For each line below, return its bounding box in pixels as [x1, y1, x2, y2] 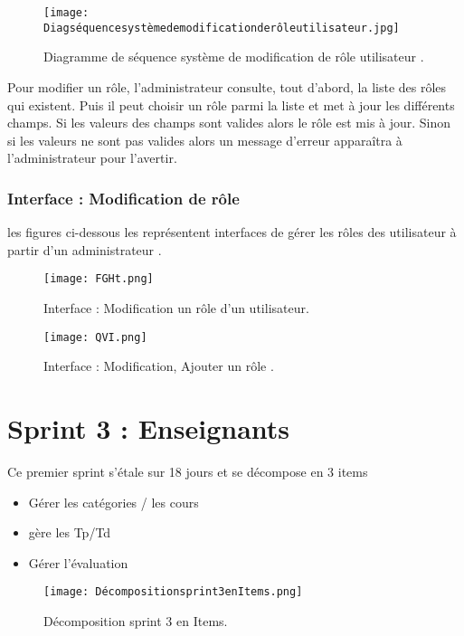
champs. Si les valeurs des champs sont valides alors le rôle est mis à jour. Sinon [7, 113, 451, 132]
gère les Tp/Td [28, 523, 111, 542]
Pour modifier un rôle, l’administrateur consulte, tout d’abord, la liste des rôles [7, 77, 447, 96]
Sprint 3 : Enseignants [7, 409, 290, 446]
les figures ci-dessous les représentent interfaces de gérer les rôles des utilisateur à [7, 223, 457, 242]
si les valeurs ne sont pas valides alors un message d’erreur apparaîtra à [7, 130, 402, 149]
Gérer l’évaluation [28, 553, 128, 572]
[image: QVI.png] [43, 330, 147, 344]
